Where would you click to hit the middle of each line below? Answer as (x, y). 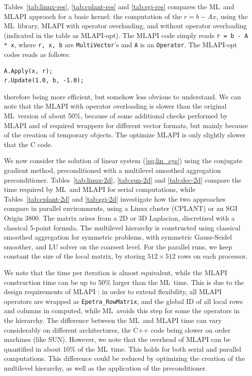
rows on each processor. (213, 256)
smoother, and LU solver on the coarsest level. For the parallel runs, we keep (118, 246)
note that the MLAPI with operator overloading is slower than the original (115, 106)
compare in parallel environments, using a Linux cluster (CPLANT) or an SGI (121, 208)
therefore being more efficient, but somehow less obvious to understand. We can (123, 96)
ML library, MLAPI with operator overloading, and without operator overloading (126, 26)
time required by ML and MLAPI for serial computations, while (100, 189)
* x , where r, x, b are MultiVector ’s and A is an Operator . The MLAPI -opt (121, 45)
